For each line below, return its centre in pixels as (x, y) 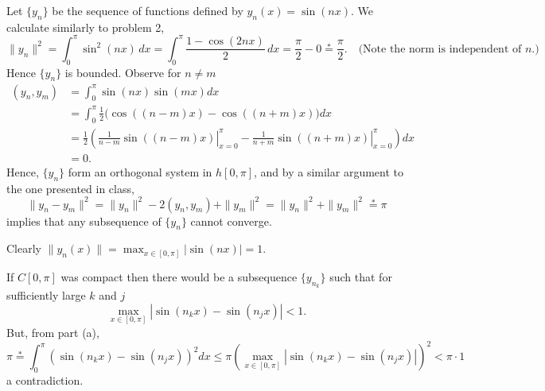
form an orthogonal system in (140, 171)
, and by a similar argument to (329, 171)
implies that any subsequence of (84, 221)
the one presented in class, (70, 188)
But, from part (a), (53, 332)
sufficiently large (46, 295)
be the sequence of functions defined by (148, 10)
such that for (361, 276)
